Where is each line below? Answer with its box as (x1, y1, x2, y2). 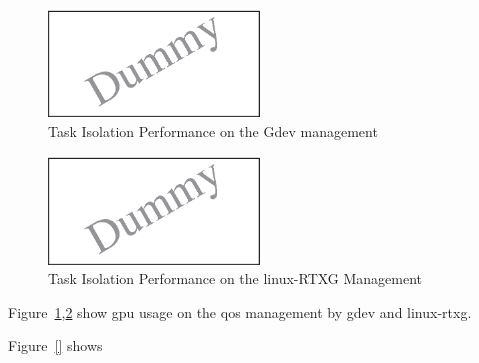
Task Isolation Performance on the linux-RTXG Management (48, 268, 423, 289)
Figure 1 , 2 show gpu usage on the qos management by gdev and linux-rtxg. (8, 301, 472, 322)
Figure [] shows (8, 335, 103, 356)
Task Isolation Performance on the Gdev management (48, 120, 378, 141)
